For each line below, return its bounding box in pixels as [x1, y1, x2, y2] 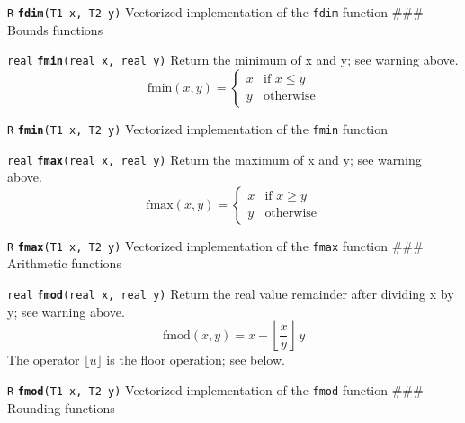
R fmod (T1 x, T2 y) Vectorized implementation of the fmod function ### [7, 380, 424, 399]
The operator [7, 350, 80, 369]
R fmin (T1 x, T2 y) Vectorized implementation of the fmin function [7, 119, 389, 138]
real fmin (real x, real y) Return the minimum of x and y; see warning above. [7, 50, 459, 69]
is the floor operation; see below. [106, 350, 285, 369]
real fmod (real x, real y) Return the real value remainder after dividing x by [7, 284, 454, 303]
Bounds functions [7, 20, 103, 39]
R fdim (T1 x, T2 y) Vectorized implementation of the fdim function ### [7, 3, 424, 21]
